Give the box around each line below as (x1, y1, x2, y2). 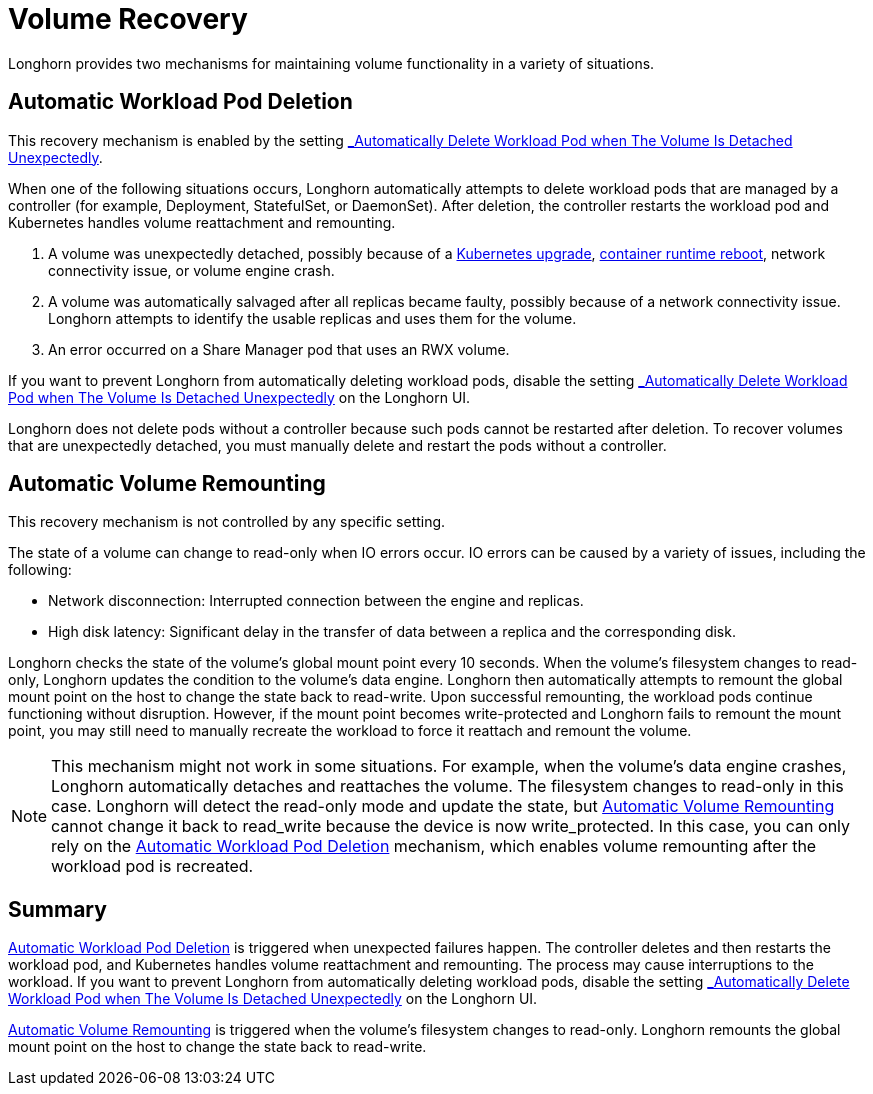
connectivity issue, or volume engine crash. (48, 261, 335, 279)
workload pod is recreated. (51, 856, 254, 877)
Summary (8, 896, 107, 922)
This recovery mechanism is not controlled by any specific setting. (8, 513, 446, 531)
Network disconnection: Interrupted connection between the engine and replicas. (48, 592, 584, 610)
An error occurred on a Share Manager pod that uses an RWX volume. (48, 340, 510, 358)
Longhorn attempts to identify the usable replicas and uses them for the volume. (48, 309, 577, 327)
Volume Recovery (8, 2, 248, 36)
